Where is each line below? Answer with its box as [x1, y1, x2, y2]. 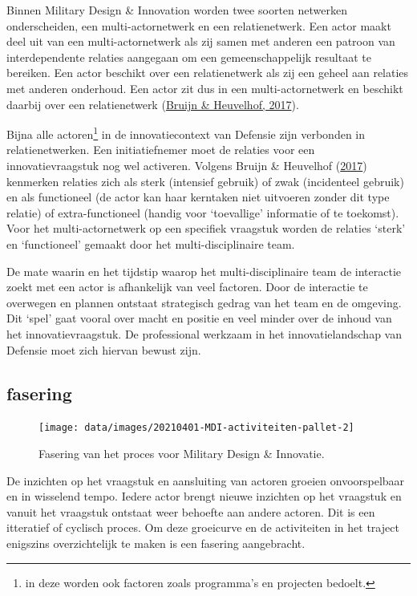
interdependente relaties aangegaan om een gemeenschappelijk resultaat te [6, 48, 371, 65]
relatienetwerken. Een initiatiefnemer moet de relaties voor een [6, 141, 315, 158]
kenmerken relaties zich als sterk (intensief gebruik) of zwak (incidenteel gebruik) [6, 172, 404, 189]
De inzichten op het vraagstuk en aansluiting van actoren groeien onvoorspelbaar [6, 472, 405, 489]
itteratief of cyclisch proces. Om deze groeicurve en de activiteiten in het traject [6, 519, 399, 536]
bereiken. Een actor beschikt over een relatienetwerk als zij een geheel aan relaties [6, 64, 409, 81]
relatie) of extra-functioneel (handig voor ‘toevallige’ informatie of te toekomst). [6, 204, 399, 221]
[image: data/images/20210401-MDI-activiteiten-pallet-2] [38, 422, 354, 434]
